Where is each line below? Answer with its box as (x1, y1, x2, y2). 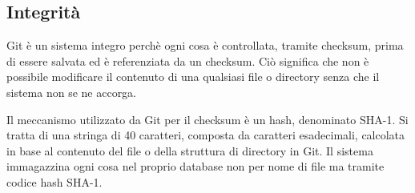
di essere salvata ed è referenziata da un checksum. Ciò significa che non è (6, 52, 369, 69)
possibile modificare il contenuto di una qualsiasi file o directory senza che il (6, 68, 380, 85)
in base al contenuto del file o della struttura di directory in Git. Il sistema (6, 142, 373, 159)
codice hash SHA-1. (6, 173, 103, 190)
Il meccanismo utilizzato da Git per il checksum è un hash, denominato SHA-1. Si (6, 111, 409, 127)
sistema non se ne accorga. (6, 83, 137, 100)
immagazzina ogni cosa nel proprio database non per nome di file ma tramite (6, 158, 385, 175)
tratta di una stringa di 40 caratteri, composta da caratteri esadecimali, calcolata (6, 127, 405, 143)
